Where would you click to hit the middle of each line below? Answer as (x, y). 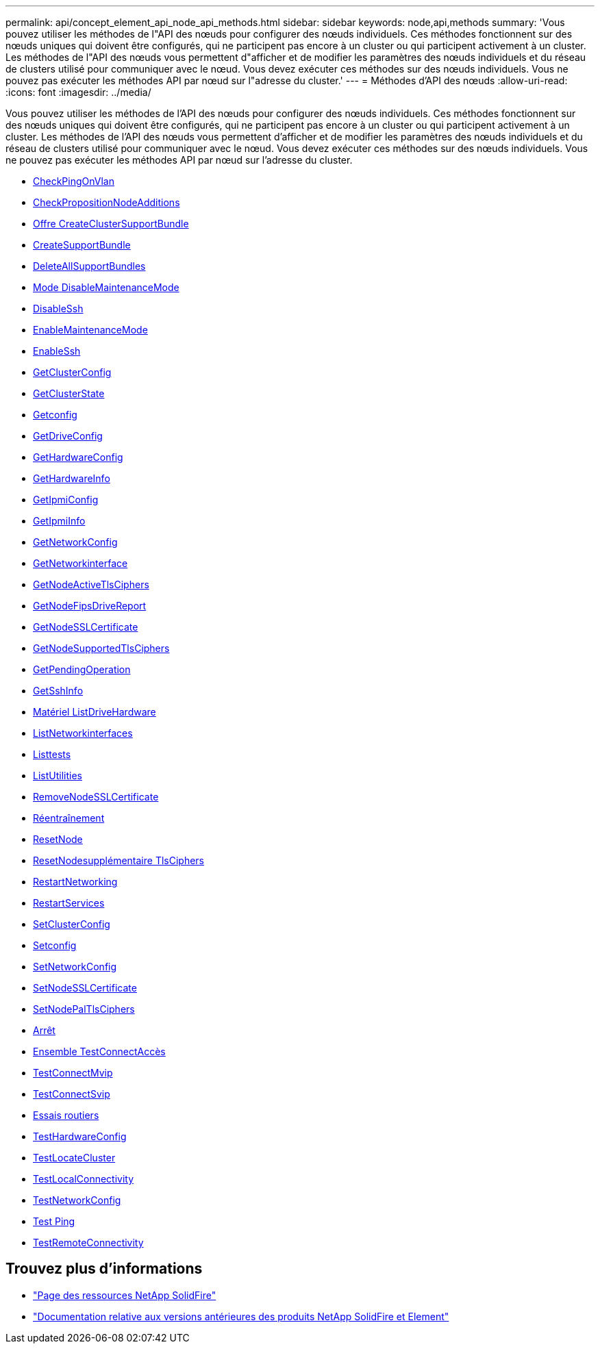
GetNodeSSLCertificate (86, 627)
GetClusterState (69, 393)
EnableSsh (57, 351)
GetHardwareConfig (78, 457)
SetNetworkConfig (75, 967)
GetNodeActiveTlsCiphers (91, 584)
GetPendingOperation (82, 669)
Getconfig (55, 415)
